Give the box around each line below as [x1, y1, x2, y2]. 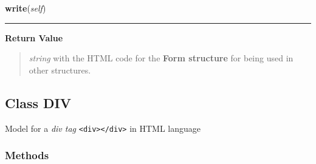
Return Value [5, 31, 63, 44]
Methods [5, 148, 49, 163]
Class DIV [5, 93, 71, 112]
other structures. [29, 63, 91, 76]
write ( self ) [5, 2, 46, 14]
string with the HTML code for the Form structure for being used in [29, 52, 294, 64]
